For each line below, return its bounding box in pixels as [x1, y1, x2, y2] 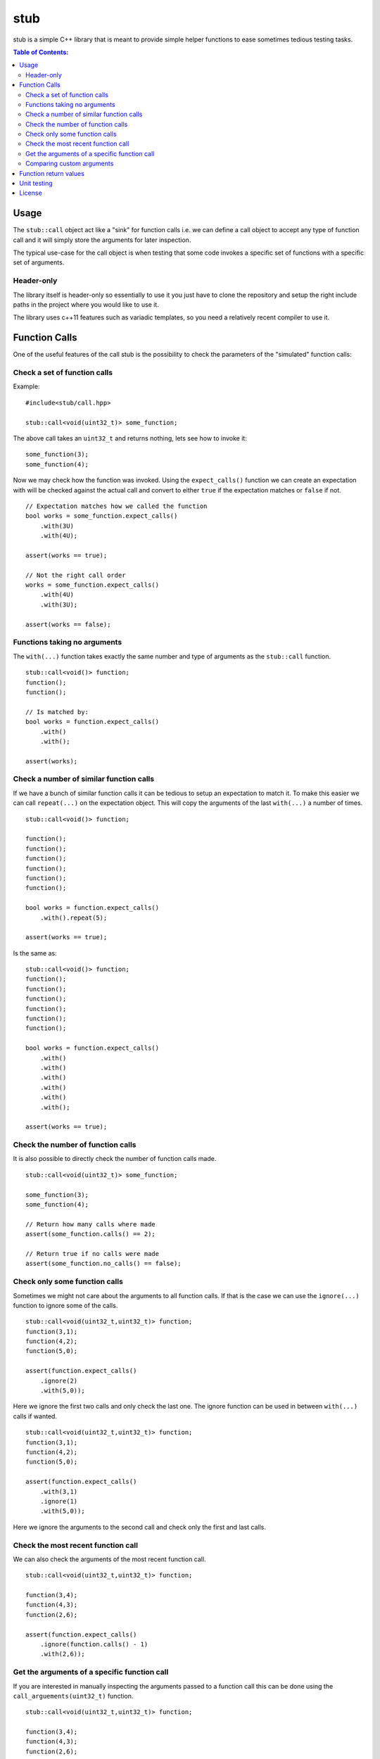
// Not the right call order [25, 571, 126, 579]
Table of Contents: [13, 48, 69, 56]
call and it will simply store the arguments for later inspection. [13, 236, 191, 244]
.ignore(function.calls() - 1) [39, 1640, 148, 1648]
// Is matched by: [25, 708, 89, 716]
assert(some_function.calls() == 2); [25, 1230, 156, 1238]
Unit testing [19, 179, 53, 188]
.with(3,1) [39, 1487, 78, 1495]
